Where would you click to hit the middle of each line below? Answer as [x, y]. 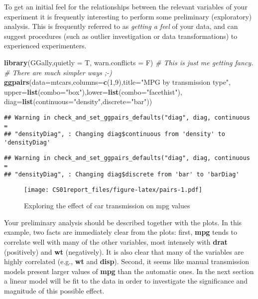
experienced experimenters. [45, 46]
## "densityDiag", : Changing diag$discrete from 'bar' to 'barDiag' [122, 174]
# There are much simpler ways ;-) [58, 72]
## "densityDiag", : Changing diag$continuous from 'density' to [115, 134]
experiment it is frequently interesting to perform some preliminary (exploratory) [128, 16]
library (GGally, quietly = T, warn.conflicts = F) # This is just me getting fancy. [129, 62]
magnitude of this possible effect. [54, 290]
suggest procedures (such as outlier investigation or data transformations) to [121, 36]
